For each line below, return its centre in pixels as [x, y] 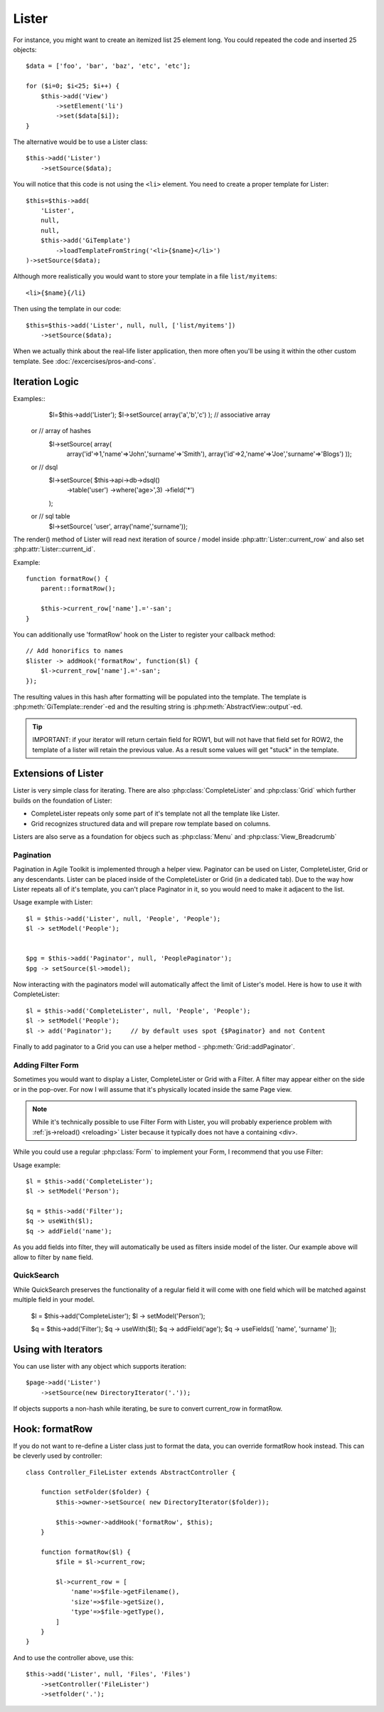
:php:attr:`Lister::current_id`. [54, 549]
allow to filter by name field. [53, 1257]
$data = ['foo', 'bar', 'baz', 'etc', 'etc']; [108, 66]
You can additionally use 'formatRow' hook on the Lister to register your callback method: [144, 635]
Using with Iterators [58, 1349]
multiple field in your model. [54, 1300]
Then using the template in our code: [67, 309]
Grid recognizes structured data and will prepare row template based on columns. [151, 823]
